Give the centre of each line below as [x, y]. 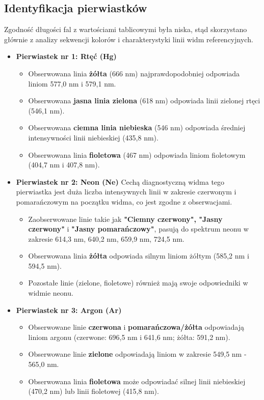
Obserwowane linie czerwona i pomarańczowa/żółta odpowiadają [136, 327]
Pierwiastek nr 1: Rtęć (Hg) [66, 56]
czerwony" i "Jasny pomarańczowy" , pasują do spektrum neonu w [138, 229]
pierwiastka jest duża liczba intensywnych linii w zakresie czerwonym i [126, 192]
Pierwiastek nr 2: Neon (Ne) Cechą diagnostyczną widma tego [120, 181]
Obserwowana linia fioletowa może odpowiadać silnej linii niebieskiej [137, 381]
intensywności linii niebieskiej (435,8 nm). [93, 137]
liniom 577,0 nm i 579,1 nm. [72, 83]
